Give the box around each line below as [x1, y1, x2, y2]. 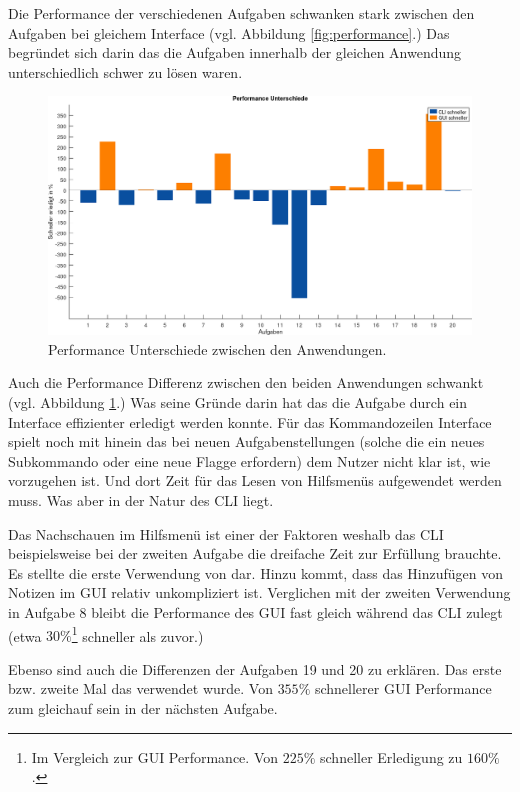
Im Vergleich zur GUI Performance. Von [31, 746, 279, 767]
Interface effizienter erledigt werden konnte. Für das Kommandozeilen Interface [8, 411, 492, 432]
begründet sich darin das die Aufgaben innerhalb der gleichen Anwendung [8, 42, 462, 63]
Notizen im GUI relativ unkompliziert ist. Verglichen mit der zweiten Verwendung [8, 582, 511, 603]
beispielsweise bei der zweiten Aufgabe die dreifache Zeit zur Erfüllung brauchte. [8, 543, 502, 564]
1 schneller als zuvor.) [71, 622, 204, 646]
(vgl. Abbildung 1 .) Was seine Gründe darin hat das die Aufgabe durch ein [8, 392, 468, 413]
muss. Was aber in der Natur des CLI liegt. [8, 490, 274, 511]
